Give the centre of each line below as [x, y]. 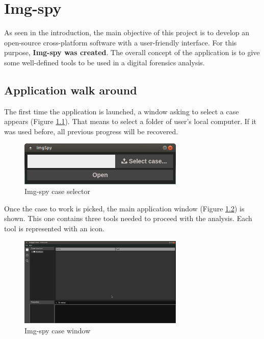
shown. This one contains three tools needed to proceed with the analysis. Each [128, 218]
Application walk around [71, 90]
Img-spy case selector [57, 191]
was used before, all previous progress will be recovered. [91, 131]
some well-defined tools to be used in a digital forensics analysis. [104, 62]
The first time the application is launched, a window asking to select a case [122, 111]
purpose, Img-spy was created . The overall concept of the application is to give [132, 52]
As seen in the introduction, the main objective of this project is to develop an [127, 32]
